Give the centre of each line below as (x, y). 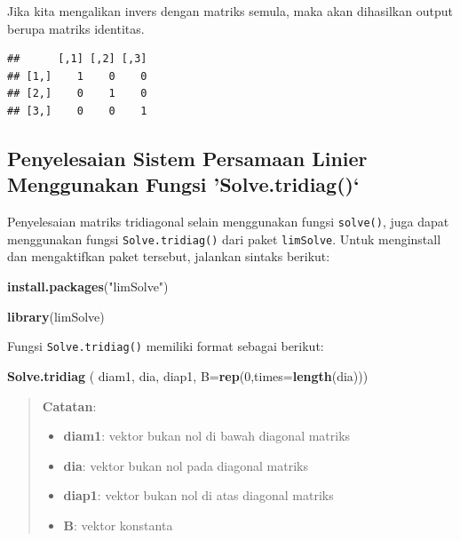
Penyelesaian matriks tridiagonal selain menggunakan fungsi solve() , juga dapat (228, 222)
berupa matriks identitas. (76, 28)
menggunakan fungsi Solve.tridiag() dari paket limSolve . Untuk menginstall (224, 239)
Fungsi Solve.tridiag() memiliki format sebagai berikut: (166, 346)
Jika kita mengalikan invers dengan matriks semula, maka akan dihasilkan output (230, 11)
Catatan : (69, 406)
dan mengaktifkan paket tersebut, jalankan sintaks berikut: (169, 256)
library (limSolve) (56, 316)
